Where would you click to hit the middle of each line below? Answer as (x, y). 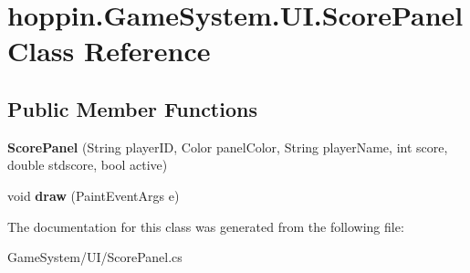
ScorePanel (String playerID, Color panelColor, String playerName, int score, (228, 147)
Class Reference (109, 51)
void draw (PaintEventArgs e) (94, 195)
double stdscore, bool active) (88, 165)
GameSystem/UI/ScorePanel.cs (95, 257)
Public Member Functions (132, 108)
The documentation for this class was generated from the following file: (206, 226)
